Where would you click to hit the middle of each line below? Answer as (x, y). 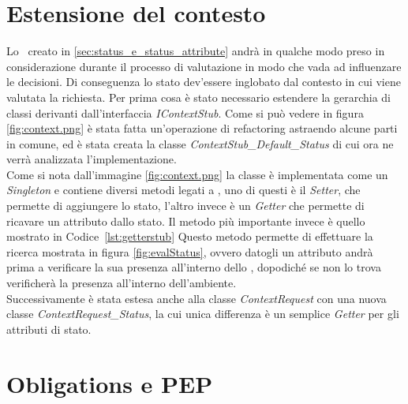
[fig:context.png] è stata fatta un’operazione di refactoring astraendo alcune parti (202, 128)
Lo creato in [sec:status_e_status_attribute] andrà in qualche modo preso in (196, 51)
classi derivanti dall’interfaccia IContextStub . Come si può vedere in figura (185, 112)
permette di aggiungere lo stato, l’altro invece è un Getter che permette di (185, 206)
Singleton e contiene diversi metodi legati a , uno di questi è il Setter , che (183, 190)
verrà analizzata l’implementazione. (92, 159)
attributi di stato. (49, 329)
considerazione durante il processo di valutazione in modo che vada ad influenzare (204, 66)
